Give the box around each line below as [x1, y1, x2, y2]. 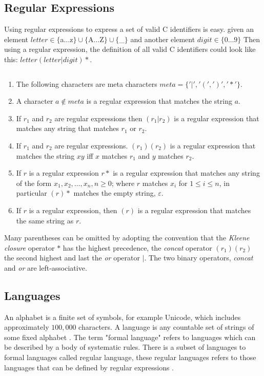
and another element [130, 33, 195, 44]
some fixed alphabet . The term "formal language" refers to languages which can [4, 331, 256, 342]
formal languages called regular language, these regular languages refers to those [4, 352, 256, 363]
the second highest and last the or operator [4, 252, 140, 263]
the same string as [16, 215, 74, 225]
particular [16, 187, 47, 198]
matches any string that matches [16, 123, 119, 134]
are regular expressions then [54, 112, 143, 123]
